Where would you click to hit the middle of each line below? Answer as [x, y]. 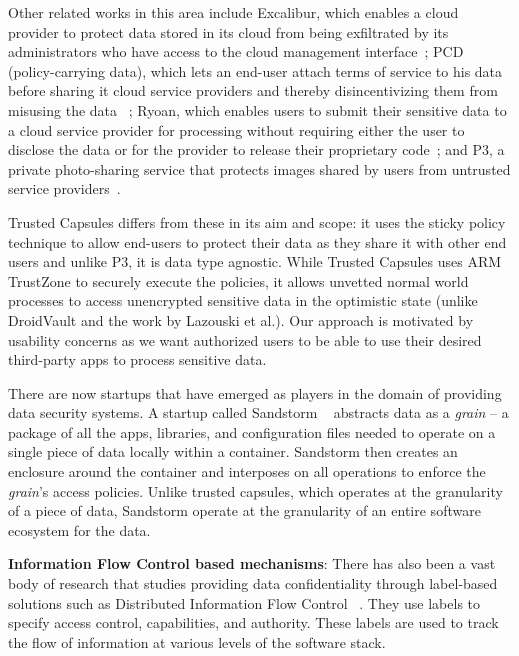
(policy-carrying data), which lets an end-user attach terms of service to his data [255, 70]
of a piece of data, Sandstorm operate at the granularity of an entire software [244, 510]
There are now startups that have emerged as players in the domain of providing [255, 392]
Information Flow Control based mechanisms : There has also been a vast [252, 563]
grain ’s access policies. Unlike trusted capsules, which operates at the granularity [255, 490]
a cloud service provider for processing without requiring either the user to [236, 129]
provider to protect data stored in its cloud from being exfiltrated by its [228, 31]
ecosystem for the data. [79, 529]
